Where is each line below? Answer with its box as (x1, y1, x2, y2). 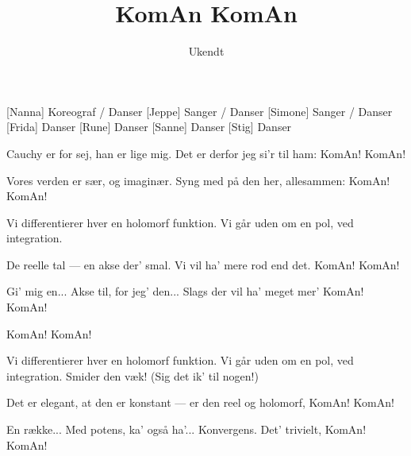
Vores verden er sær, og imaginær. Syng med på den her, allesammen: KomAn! (6, 172, 390, 188)
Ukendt (188, 43, 225, 60)
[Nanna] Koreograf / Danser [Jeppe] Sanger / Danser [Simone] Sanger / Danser (6, 102, 393, 119)
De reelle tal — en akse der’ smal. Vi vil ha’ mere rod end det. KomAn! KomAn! (6, 256, 400, 272)
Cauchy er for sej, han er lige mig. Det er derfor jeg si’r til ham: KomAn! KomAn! (6, 145, 406, 161)
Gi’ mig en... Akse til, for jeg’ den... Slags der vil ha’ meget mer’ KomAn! (6, 283, 364, 299)
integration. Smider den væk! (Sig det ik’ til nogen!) (6, 367, 259, 384)
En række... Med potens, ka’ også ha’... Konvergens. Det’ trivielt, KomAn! (6, 421, 367, 438)
